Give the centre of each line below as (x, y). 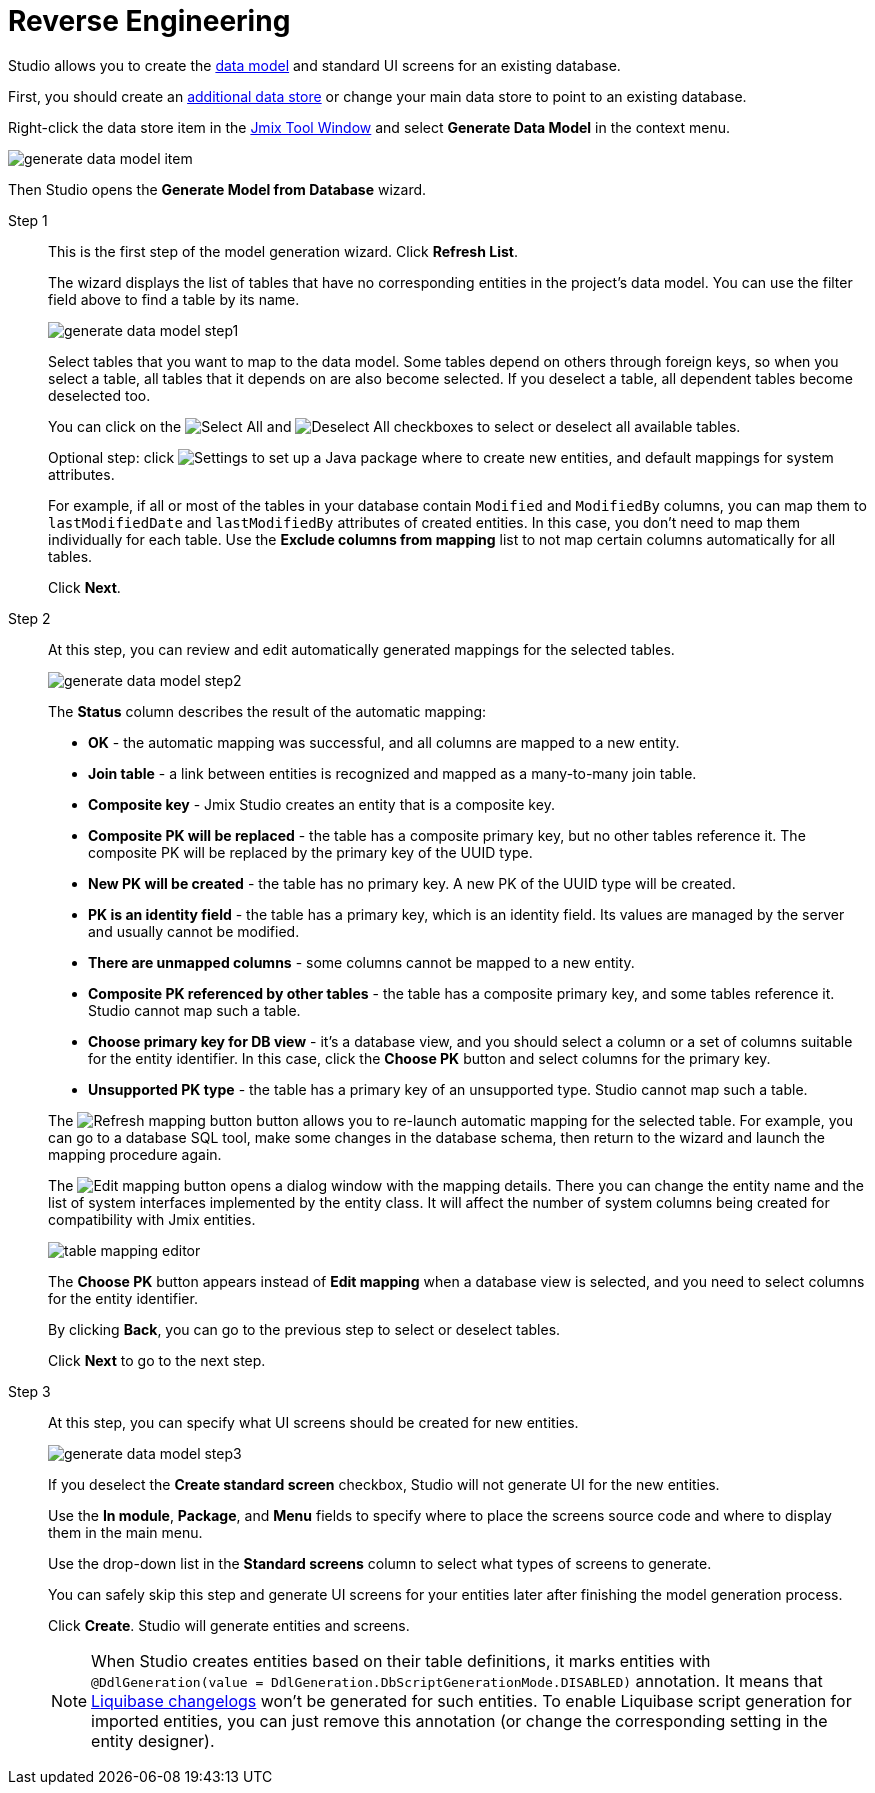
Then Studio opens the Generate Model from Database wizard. (217, 189)
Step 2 (29, 618)
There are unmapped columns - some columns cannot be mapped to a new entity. (361, 962)
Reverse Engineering (149, 21)
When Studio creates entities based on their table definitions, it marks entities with (401, 1660)
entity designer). (153, 1740)
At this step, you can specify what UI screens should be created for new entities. (313, 1422)
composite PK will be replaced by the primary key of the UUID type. (310, 852)
